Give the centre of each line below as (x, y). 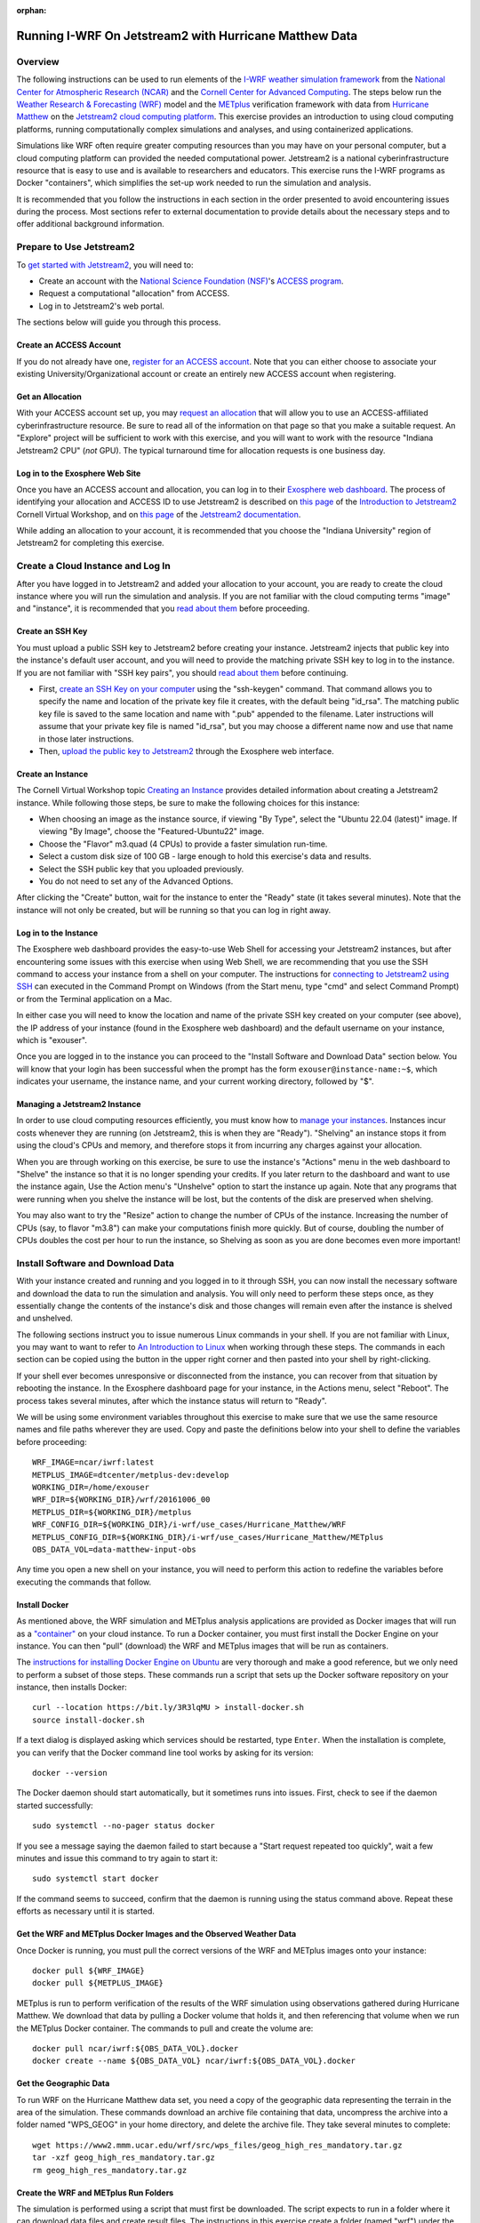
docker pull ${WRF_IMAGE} (89, 1970)
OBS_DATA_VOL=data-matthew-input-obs (115, 1549)
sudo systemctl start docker (96, 1879)
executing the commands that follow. (84, 1582)
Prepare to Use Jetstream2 (76, 247)
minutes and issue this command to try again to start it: (117, 1858)
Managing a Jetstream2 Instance (79, 1104)
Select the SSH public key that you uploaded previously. (141, 869)
